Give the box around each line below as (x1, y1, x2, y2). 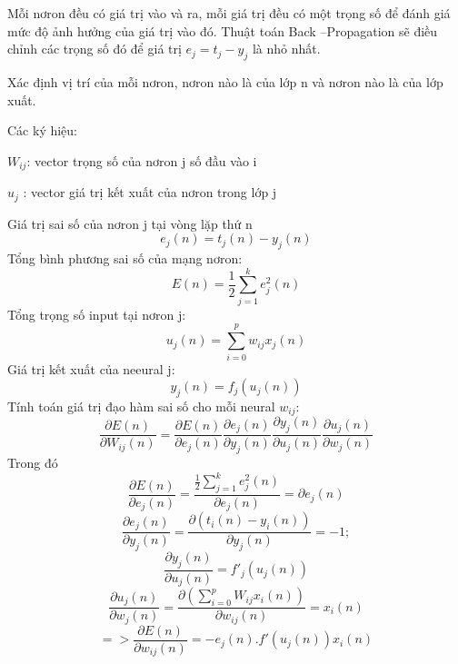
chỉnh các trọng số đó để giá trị (7, 39, 182, 58)
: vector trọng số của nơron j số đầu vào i (26, 151, 257, 170)
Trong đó (7, 452, 58, 471)
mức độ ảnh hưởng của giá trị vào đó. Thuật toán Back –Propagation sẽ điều (7, 21, 438, 40)
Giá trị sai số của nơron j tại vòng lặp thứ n (7, 213, 253, 233)
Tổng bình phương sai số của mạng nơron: (7, 249, 243, 268)
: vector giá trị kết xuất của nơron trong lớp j (23, 183, 277, 202)
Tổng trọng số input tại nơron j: (7, 304, 186, 323)
